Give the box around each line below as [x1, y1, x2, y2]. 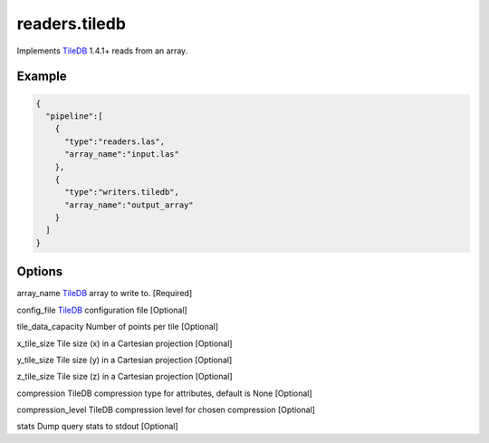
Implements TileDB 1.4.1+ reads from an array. [16, 45, 188, 56]
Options [16, 264, 63, 280]
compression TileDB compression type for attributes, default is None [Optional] [16, 388, 312, 399]
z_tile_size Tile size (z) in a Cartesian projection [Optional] [16, 371, 233, 382]
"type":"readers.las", [64, 136, 166, 147]
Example [16, 69, 67, 84]
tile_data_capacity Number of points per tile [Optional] [16, 322, 219, 332]
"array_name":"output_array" [64, 199, 194, 210]
